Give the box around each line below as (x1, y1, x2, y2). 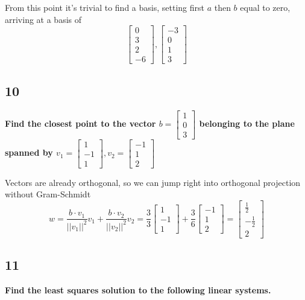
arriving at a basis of (5, 13, 82, 25)
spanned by (5, 146, 53, 159)
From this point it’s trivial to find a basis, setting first (5, 1, 204, 13)
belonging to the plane (199, 117, 295, 130)
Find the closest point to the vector (5, 117, 156, 130)
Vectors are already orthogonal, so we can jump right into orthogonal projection (5, 176, 301, 188)
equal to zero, (240, 1, 291, 13)
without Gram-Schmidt (5, 188, 91, 200)
